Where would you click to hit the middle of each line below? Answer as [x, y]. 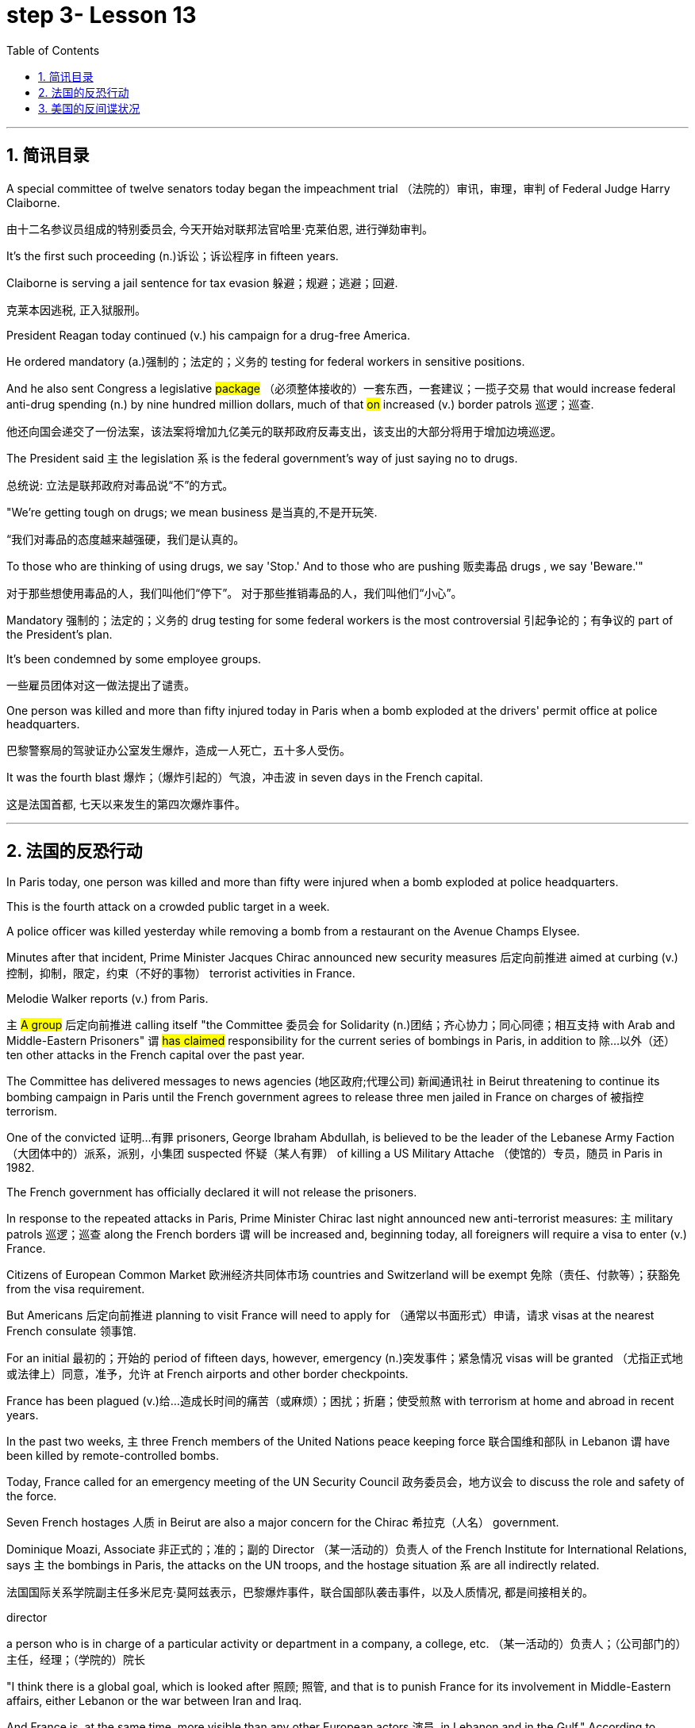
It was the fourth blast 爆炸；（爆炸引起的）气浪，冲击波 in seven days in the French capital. [245, 777]
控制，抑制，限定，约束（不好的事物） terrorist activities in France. [181, 973]
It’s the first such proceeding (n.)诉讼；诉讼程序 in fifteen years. [173, 255]
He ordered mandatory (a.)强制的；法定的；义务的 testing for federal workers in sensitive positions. [266, 361]
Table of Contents [53, 50]
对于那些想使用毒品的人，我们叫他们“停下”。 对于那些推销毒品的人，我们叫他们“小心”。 [234, 593]
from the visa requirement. [76, 1289]
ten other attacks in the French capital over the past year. [156, 1055]
